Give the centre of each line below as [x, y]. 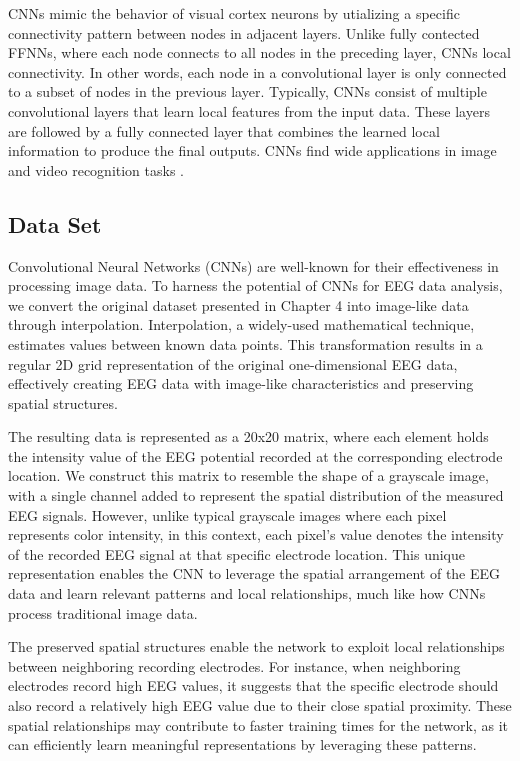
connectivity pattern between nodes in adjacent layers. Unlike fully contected [244, 32]
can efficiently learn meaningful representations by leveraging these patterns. [242, 744]
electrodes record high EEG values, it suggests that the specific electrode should [253, 685]
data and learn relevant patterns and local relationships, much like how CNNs [247, 593]
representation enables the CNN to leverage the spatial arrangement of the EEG [254, 573]
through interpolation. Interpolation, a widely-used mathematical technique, [241, 324]
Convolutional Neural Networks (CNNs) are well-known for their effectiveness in [253, 265]
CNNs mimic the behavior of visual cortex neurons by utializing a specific [234, 13]
